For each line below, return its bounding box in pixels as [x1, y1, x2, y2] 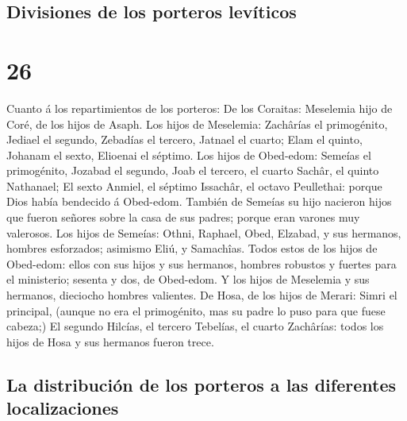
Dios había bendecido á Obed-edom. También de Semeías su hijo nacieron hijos [6, 193, 392, 210]
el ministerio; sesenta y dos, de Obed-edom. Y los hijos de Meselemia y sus [6, 271, 370, 288]
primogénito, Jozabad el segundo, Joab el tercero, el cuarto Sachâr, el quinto [6, 162, 379, 179]
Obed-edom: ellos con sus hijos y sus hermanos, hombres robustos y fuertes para [6, 255, 397, 272]
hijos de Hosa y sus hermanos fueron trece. [6, 333, 214, 350]
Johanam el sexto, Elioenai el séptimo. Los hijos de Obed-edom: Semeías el [6, 146, 371, 163]
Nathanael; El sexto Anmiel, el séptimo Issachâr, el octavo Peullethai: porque [6, 177, 382, 194]
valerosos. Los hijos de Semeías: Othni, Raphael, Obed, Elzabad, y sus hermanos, [6, 224, 401, 241]
